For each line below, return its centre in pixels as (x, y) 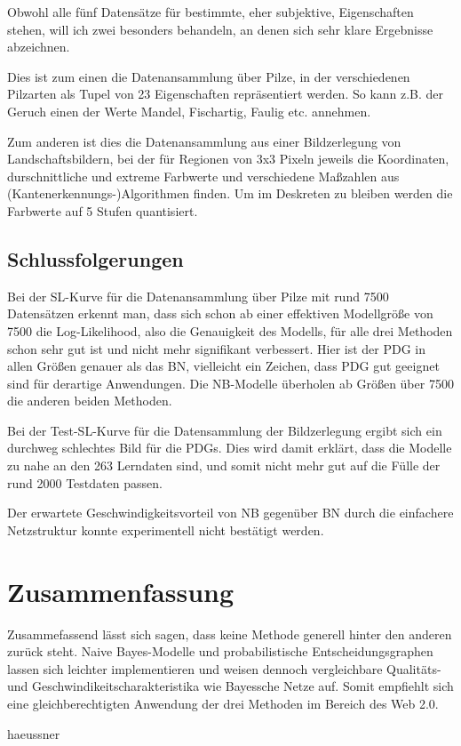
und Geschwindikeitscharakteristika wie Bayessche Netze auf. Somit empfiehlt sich (230, 686)
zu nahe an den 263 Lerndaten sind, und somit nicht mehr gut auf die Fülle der (224, 465)
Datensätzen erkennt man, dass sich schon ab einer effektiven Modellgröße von (220, 313)
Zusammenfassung (121, 591)
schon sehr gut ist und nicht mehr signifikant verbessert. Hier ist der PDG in (217, 348)
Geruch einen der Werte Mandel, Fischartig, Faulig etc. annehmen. (189, 111)
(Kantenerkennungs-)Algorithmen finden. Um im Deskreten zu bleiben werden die (230, 193)
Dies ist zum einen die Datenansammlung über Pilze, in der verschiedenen (209, 76)
